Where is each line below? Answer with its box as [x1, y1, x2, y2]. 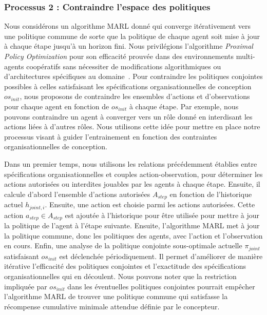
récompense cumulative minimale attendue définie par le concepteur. [4, 301, 220, 311]
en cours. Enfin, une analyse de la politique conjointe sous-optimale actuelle [4, 240, 242, 251]
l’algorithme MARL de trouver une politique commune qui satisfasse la [4, 291, 228, 302]
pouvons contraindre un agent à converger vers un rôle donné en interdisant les [4, 111, 253, 122]
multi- [236, 51, 255, 61]
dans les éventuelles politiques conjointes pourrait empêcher [67, 281, 255, 291]
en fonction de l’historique [169, 188, 252, 199]
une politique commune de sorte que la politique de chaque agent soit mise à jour [4, 30, 260, 41]
